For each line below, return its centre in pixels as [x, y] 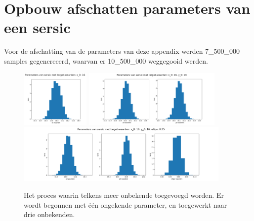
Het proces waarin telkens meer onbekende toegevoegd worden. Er [124, 195]
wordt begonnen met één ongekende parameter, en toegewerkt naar [126, 204]
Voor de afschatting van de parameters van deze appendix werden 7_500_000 [122, 51]
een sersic [37, 27]
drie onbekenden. [49, 214]
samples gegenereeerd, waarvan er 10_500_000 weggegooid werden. [106, 60]
